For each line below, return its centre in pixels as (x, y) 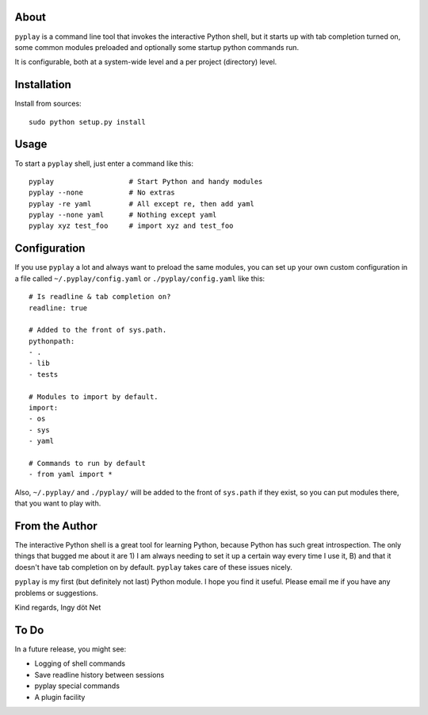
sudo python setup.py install (88, 122)
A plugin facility (60, 697)
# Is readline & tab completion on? (100, 297)
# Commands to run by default (88, 463)
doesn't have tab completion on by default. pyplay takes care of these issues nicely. (153, 567)
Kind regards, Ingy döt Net (58, 608)
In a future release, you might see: (71, 649)
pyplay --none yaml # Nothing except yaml (123, 215)
